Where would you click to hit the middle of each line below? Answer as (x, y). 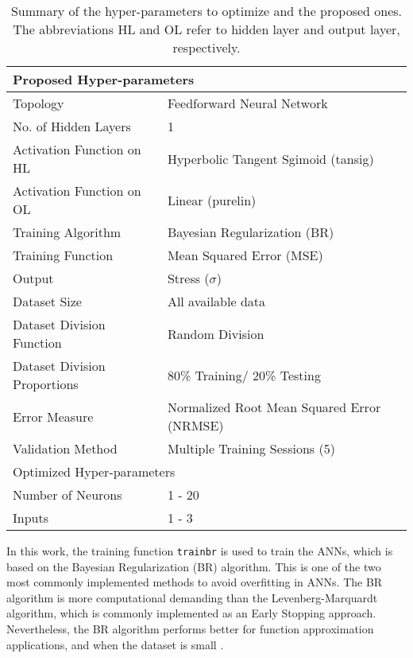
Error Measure (53, 416)
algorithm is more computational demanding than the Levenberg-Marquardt (192, 597)
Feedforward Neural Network (247, 103)
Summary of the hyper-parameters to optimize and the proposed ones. (206, 11)
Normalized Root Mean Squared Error (274, 407)
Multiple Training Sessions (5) (251, 448)
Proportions (46, 384)
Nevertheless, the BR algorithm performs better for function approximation (190, 629)
